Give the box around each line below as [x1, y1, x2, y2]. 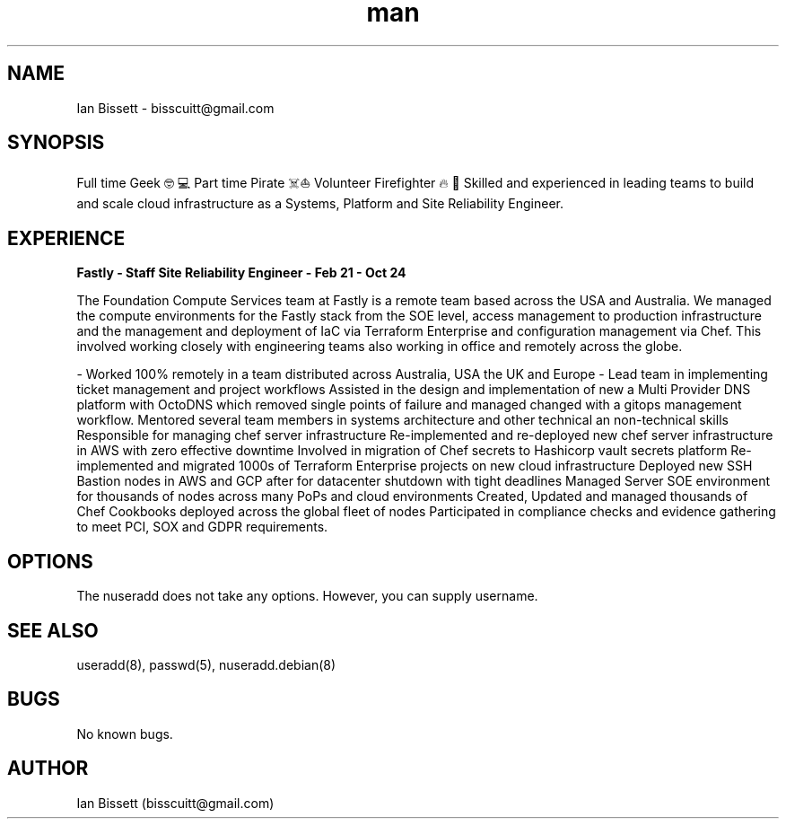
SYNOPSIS [7, 131, 105, 154]
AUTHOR [7, 757, 89, 780]
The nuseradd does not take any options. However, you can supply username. [76, 588, 538, 604]
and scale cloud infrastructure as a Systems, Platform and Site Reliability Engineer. [76, 196, 563, 212]
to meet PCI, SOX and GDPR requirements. [76, 519, 328, 535]
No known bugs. [76, 725, 173, 742]
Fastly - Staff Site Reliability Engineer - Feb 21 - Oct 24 [76, 265, 406, 281]
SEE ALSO [7, 619, 99, 642]
